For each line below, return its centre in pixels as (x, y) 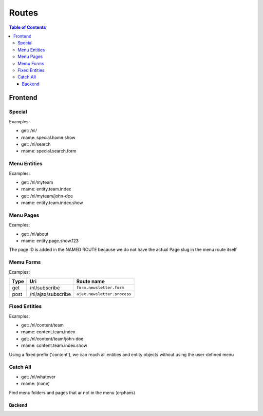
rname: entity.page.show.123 (50, 241)
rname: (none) (36, 384)
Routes (24, 13)
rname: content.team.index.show (54, 345)
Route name (90, 281)
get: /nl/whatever (38, 377)
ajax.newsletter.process (104, 294)
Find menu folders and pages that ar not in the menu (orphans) (72, 393)
